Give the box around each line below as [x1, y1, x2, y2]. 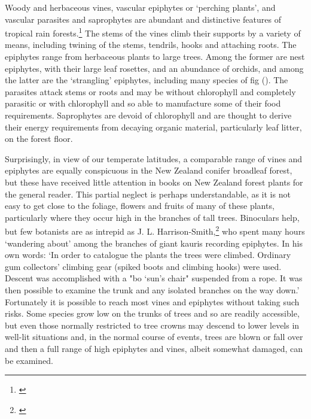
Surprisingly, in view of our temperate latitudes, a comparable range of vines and [5, 152, 303, 165]
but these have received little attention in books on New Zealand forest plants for [5, 175, 303, 188]
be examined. [5, 354, 53, 366]
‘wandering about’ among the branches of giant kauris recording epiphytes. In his [5, 236, 303, 249]
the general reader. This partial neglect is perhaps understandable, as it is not [5, 187, 291, 200]
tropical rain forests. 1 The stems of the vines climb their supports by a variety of [5, 25, 301, 39]
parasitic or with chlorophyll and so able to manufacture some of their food [5, 97, 281, 110]
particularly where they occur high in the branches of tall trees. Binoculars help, [5, 211, 300, 223]
